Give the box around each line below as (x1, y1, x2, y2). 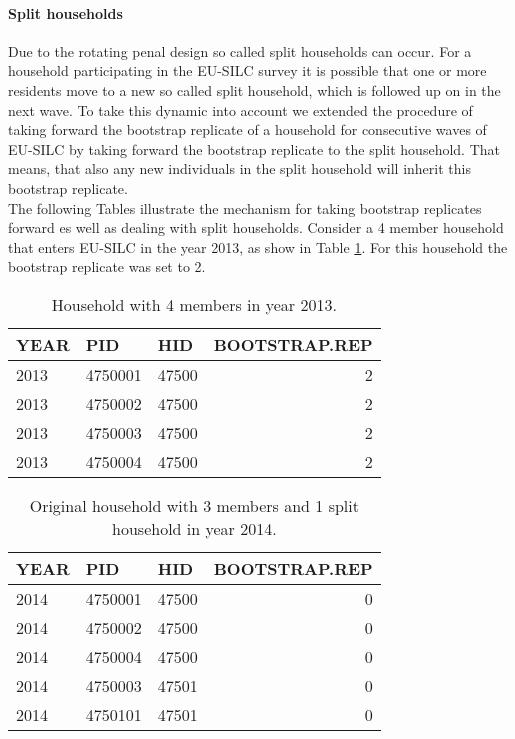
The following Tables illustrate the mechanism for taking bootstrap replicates (8, 197, 482, 218)
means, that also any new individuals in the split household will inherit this (8, 158, 471, 179)
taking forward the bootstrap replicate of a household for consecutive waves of (8, 119, 487, 140)
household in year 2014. (112, 516, 277, 540)
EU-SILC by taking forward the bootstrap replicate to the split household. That (8, 138, 500, 159)
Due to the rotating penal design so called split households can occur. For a (8, 40, 472, 61)
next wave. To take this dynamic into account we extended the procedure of (8, 99, 473, 120)
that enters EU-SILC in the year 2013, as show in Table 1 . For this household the (8, 236, 508, 257)
